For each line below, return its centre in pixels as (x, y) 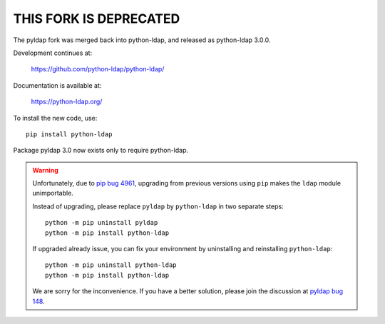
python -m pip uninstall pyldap (102, 223)
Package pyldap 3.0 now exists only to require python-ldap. (101, 151)
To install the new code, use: (55, 118)
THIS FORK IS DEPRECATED (97, 19)
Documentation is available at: (57, 85)
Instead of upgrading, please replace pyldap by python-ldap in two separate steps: (158, 206)
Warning (45, 170)
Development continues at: (53, 53)
